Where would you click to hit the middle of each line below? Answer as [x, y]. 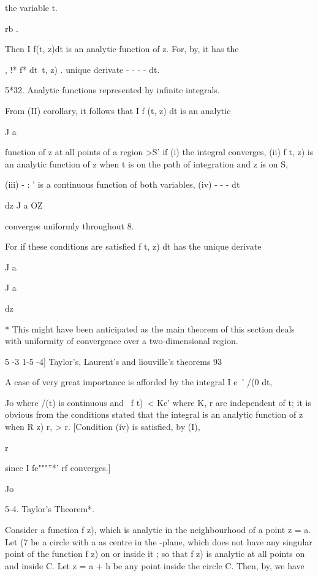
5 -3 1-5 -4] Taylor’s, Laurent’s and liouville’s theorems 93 [114, 361]
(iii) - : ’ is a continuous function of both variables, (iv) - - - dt [123, 184]
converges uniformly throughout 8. [70, 225]
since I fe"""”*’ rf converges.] [58, 468]
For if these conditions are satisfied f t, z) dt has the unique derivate [133, 246]
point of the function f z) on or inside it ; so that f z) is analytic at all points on [155, 554]
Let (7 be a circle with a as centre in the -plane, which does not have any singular [159, 541]
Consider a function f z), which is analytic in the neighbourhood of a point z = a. [158, 530]
